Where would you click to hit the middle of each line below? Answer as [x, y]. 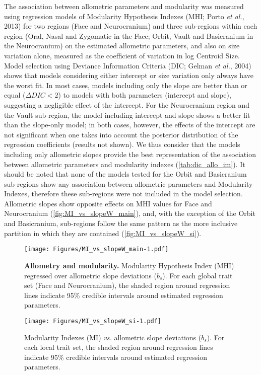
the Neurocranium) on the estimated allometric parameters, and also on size [122, 46]
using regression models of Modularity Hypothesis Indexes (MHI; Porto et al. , [124, 16]
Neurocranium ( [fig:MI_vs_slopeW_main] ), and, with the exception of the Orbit [130, 213]
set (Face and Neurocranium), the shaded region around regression [127, 285]
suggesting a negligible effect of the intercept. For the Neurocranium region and [127, 104]
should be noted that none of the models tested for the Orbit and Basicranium [125, 174]
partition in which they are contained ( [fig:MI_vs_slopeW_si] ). [103, 233]
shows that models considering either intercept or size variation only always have [129, 75]
